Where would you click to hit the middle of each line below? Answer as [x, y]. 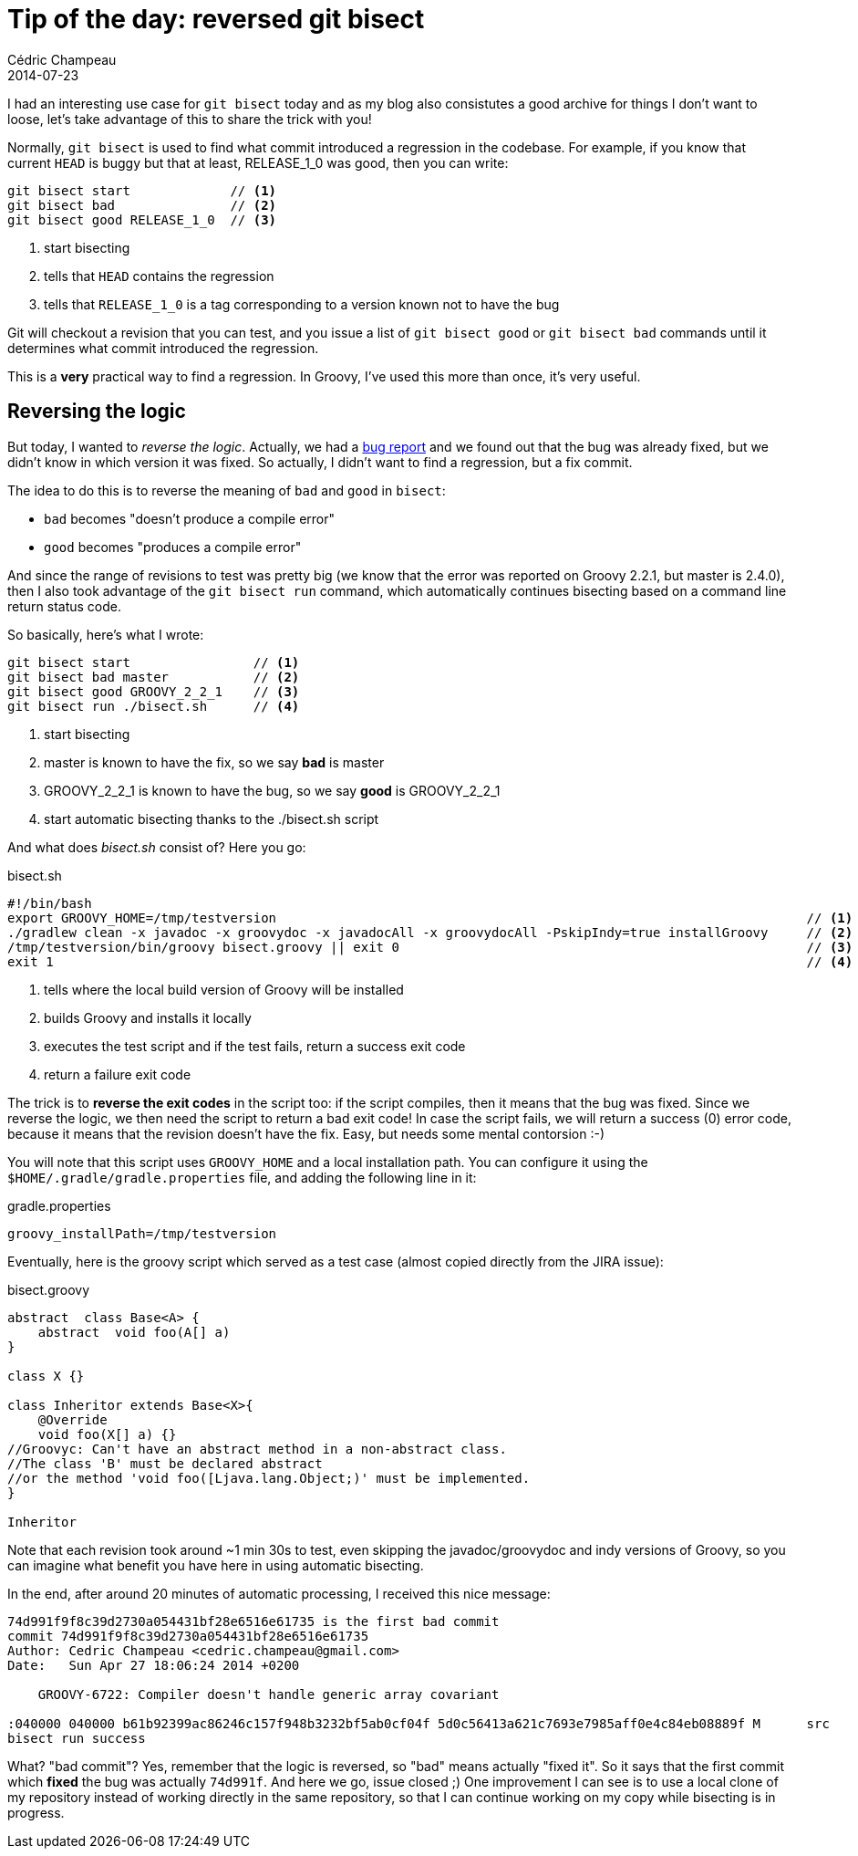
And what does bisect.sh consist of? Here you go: [157, 847]
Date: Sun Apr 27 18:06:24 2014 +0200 [154, 1665]
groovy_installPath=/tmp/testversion [142, 1233]
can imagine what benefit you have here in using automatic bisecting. [216, 1565]
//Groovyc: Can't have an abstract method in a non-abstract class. [257, 1449]
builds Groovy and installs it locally [148, 1017]
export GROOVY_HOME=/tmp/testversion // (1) [430, 918]
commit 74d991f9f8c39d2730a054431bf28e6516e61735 [188, 1636]
